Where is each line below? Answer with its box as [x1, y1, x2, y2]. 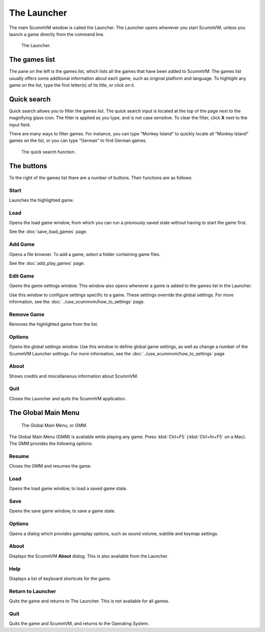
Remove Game [9, 311, 45, 317]
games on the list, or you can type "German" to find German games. [9, 138, 147, 144]
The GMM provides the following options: [9, 441, 93, 446]
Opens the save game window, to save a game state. [9, 508, 116, 514]
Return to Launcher [9, 588, 56, 595]
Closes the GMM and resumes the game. [9, 463, 92, 469]
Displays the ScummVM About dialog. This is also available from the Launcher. [9, 553, 169, 559]
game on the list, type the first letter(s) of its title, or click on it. [9, 82, 135, 88]
